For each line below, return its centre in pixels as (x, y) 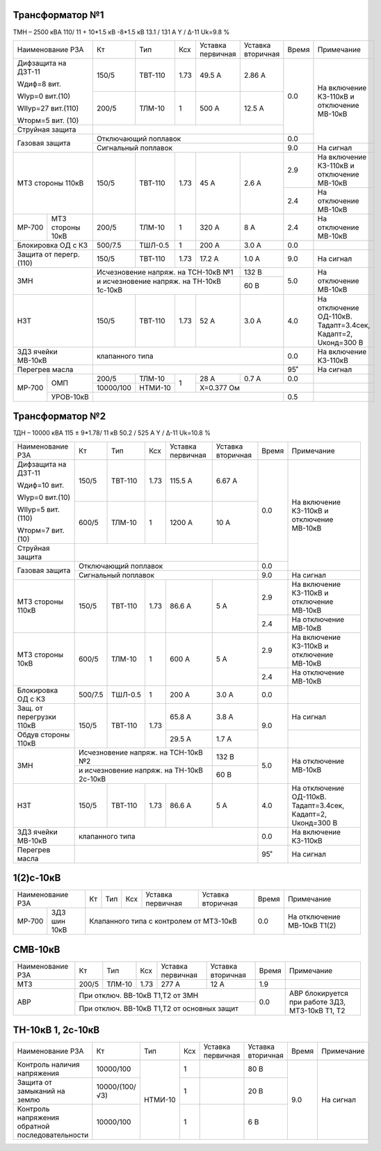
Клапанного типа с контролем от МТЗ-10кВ (163, 921)
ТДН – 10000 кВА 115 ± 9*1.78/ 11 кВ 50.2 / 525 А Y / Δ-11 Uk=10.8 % (112, 433)
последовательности (53, 1135)
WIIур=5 (31, 509)
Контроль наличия (48, 1065)
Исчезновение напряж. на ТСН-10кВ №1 (165, 272)
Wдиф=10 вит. (41, 485)
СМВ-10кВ (37, 949)
